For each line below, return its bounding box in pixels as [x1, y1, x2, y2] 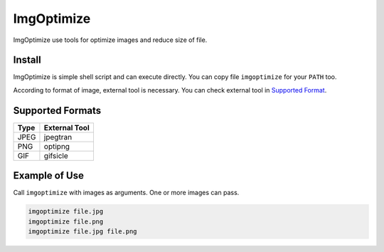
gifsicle [43, 150, 69, 160]
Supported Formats [13, 104, 102, 117]
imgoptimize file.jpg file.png [28, 228, 138, 236]
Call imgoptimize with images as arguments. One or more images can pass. [13, 189, 240, 197]
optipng [43, 141, 70, 151]
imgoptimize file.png [28, 217, 104, 226]
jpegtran [43, 132, 73, 142]
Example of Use [13, 169, 85, 182]
